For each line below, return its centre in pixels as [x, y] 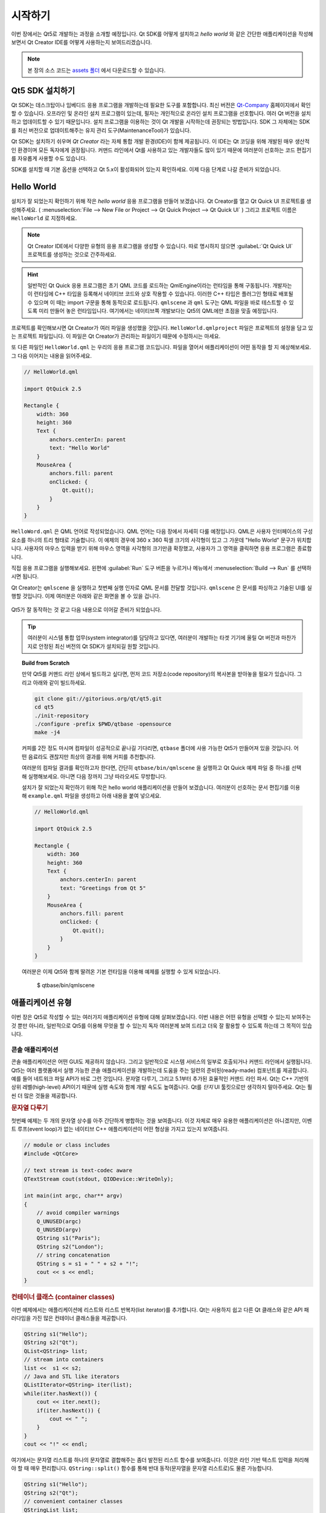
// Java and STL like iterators [72, 1376]
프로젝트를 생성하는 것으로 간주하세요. [72, 255]
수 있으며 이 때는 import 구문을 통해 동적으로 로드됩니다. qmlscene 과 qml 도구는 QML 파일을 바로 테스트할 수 [158, 302]
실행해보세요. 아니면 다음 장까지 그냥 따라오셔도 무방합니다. [97, 776]
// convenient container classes [73, 1502]
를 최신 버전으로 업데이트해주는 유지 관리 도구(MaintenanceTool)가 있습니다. [101, 130]
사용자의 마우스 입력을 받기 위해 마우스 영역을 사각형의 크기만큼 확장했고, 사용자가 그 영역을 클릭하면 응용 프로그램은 [160, 548]
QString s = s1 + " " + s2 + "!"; [88, 1264]
